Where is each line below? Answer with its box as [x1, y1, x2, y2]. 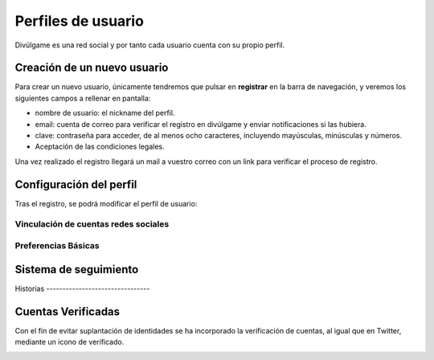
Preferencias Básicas [14, 240, 100, 252]
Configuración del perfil [14, 178, 137, 191]
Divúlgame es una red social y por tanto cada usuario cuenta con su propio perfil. [14, 40, 285, 50]
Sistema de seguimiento [14, 262, 139, 276]
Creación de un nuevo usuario [14, 61, 169, 75]
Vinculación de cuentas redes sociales [14, 219, 170, 230]
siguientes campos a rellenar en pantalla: [14, 93, 151, 103]
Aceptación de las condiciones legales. [35, 141, 165, 152]
